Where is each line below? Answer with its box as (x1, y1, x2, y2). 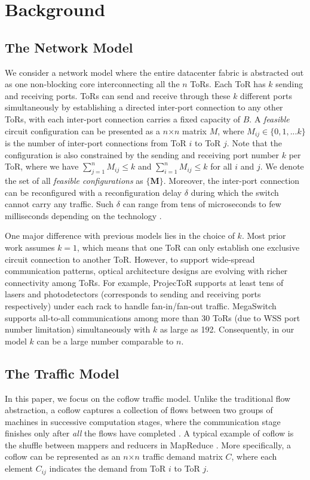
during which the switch (191, 186, 279, 198)
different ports (240, 89, 292, 101)
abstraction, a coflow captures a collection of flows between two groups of (5, 404, 273, 416)
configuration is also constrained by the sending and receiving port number (5, 148, 280, 161)
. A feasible (249, 112, 290, 125)
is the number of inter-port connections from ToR (5, 137, 186, 149)
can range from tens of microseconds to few (122, 198, 281, 210)
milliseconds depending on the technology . (5, 209, 162, 221)
